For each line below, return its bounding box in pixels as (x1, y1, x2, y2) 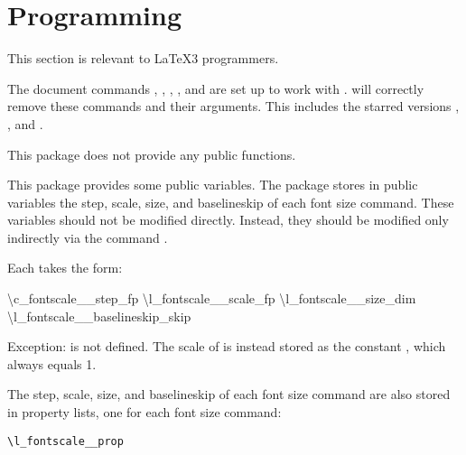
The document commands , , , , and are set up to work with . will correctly (7, 79, 424, 97)
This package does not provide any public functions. (7, 144, 296, 163)
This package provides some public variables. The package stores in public (7, 175, 418, 194)
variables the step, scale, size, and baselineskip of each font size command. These (7, 192, 454, 211)
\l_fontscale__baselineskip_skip (7, 306, 191, 325)
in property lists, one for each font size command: (7, 403, 282, 422)
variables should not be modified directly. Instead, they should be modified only (7, 210, 449, 229)
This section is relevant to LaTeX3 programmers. (7, 49, 279, 68)
